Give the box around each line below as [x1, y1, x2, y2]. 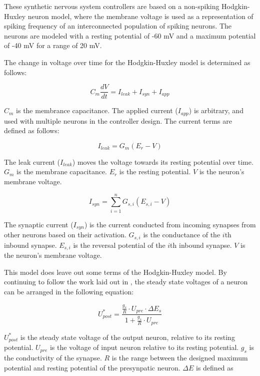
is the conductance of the [143, 229, 220, 240]
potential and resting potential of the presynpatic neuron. [4, 362, 180, 372]
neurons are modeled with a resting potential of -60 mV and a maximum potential [4, 30, 256, 41]
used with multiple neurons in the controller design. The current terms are [4, 115, 232, 126]
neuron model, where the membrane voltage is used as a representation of [27, 11, 253, 21]
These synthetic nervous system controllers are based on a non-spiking [4, 1, 219, 11]
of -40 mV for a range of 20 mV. [4, 40, 102, 51]
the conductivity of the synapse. [4, 352, 102, 363]
